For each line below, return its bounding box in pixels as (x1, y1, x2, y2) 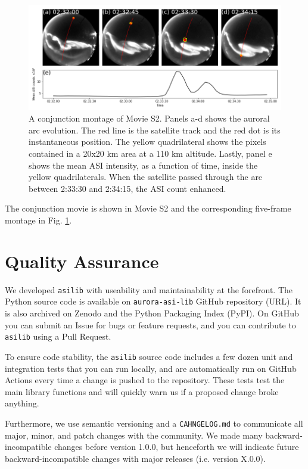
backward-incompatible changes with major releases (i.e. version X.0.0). (5, 452, 266, 464)
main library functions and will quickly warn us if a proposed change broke (5, 385, 279, 397)
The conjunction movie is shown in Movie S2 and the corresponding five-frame (5, 202, 291, 215)
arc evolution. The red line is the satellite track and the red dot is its (29, 123, 281, 136)
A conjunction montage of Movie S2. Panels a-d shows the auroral (29, 112, 270, 125)
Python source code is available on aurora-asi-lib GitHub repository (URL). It (5, 295, 301, 308)
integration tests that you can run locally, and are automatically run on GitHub (5, 362, 297, 374)
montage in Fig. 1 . (5, 214, 72, 226)
